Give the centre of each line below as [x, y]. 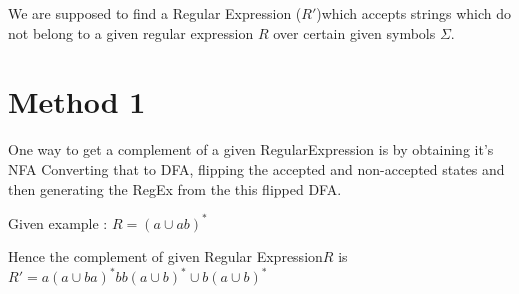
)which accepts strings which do [413, 13]
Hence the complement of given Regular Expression [165, 256]
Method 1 [77, 101]
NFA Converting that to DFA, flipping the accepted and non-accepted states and [256, 168]
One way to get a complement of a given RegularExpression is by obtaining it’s [251, 149]
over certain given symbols [354, 32]
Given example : [58, 222]
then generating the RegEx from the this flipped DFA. [175, 188]
